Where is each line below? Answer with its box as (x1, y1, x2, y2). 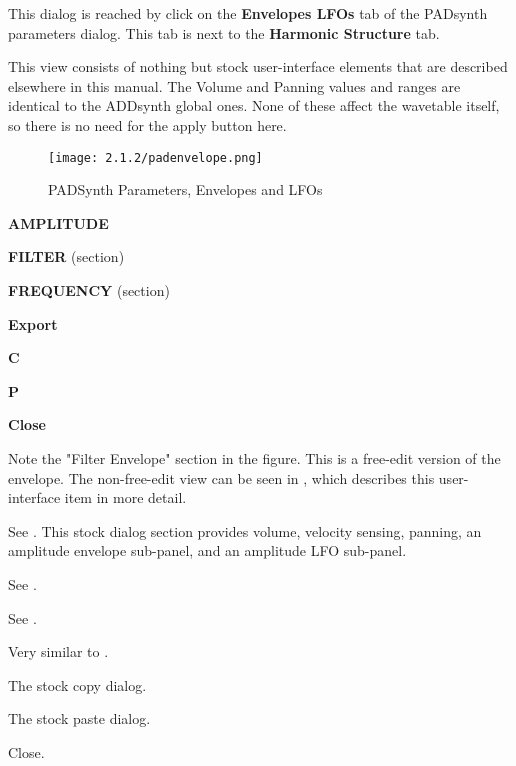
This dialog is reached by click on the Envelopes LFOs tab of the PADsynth (8, 3, 488, 23)
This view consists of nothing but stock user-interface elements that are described (8, 56, 508, 77)
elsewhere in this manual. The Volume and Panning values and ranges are (8, 75, 461, 96)
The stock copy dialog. (8, 674, 147, 695)
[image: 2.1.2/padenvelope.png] (48, 150, 263, 165)
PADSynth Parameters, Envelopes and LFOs (48, 179, 323, 200)
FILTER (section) (8, 246, 125, 267)
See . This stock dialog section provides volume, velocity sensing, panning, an (8, 520, 482, 541)
